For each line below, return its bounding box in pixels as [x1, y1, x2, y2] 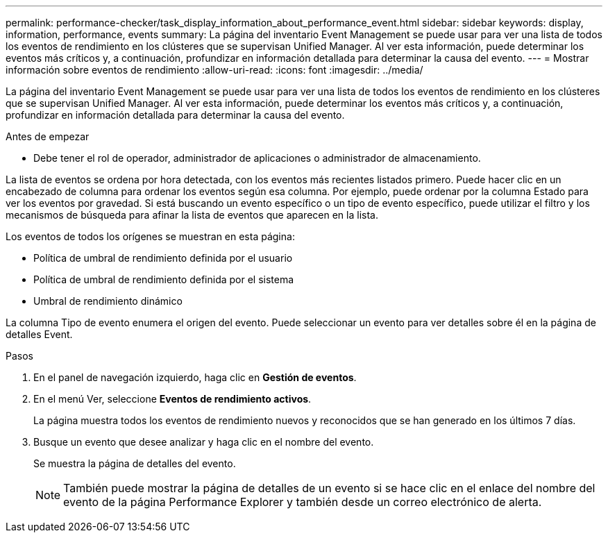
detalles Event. [6, 328, 73, 340]
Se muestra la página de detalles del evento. [33, 457, 236, 469]
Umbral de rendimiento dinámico [33, 295, 183, 307]
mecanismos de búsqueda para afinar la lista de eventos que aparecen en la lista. [6, 209, 378, 221]
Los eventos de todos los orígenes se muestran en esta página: [6, 230, 295, 242]
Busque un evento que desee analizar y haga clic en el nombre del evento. [33, 436, 374, 448]
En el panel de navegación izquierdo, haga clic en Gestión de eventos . [33, 371, 357, 383]
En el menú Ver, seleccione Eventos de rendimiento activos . [33, 393, 312, 405]
